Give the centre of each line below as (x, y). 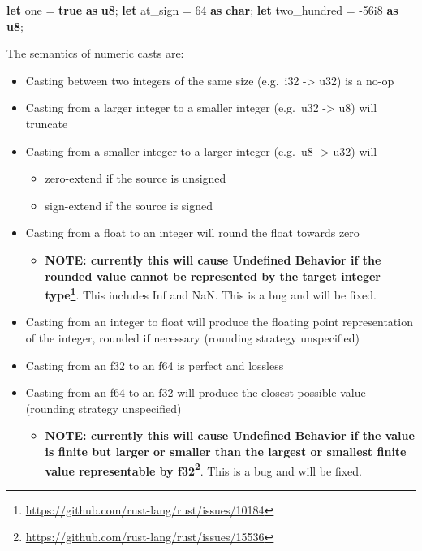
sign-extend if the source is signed (129, 205)
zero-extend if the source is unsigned (136, 178)
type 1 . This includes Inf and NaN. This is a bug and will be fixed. (211, 293)
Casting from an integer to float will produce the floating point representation (219, 322)
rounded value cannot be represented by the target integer (213, 275)
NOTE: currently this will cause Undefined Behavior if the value (230, 435)
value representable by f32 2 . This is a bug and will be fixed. (203, 469)
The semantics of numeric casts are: (95, 53)
